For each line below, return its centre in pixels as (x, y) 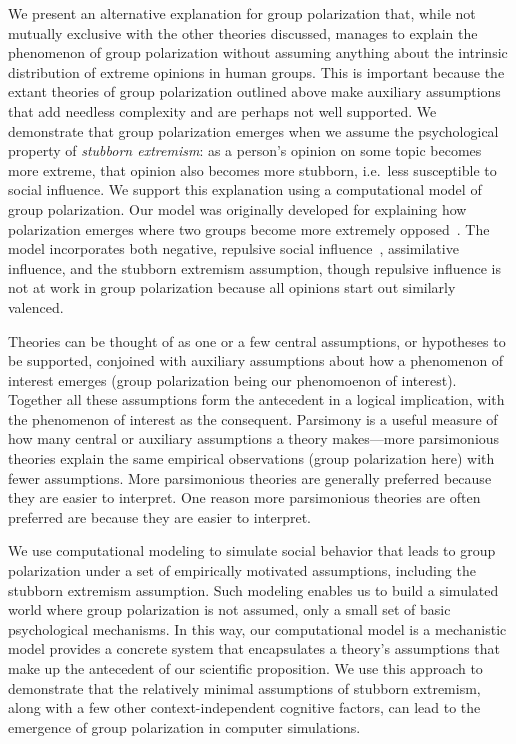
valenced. (36, 306)
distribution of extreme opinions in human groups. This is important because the (256, 71)
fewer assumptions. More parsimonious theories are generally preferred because (250, 477)
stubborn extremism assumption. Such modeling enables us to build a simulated (253, 589)
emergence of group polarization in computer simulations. (184, 726)
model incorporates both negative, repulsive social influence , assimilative (233, 248)
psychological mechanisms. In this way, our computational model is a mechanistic (257, 628)
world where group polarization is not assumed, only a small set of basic (229, 609)
